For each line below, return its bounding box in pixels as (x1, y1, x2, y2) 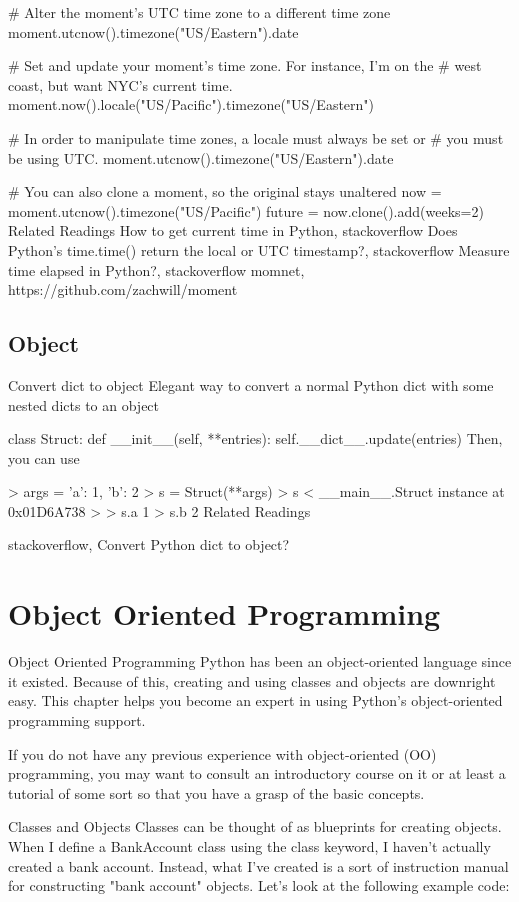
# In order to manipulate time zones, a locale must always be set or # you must (8, 127, 504, 148)
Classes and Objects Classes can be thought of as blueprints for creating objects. (8, 816, 502, 837)
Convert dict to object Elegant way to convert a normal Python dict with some (8, 374, 494, 395)
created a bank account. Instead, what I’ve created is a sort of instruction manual (8, 855, 509, 876)
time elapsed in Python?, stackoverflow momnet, (8, 259, 305, 280)
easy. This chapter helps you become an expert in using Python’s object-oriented (8, 690, 503, 711)
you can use (8, 447, 80, 468)
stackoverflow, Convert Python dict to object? (8, 534, 290, 555)
